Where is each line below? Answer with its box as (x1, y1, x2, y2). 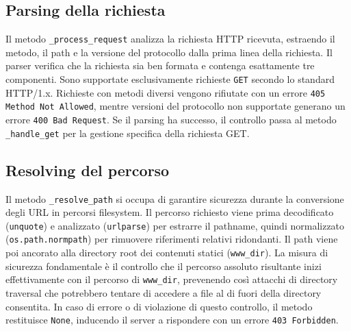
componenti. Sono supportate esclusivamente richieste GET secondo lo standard (5, 72, 335, 86)
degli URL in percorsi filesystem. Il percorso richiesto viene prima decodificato (5, 205, 334, 219)
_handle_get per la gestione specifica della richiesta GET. (5, 125, 250, 140)
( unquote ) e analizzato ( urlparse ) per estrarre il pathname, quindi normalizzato (5, 218, 345, 232)
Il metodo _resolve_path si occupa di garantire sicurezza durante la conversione (5, 191, 344, 206)
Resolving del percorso (5, 159, 170, 180)
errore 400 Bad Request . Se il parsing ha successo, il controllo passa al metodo (5, 112, 337, 127)
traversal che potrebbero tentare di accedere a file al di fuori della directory (5, 286, 322, 299)
